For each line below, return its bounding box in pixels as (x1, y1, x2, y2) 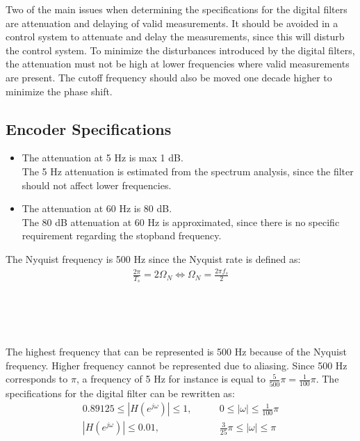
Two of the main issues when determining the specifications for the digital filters (6, 2, 347, 16)
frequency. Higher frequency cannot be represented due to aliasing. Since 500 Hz (6, 358, 347, 372)
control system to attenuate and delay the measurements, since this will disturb (6, 29, 345, 44)
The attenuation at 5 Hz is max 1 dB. (22, 150, 183, 165)
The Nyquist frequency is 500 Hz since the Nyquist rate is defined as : (6, 251, 301, 266)
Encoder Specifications (6, 118, 172, 139)
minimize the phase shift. (6, 83, 113, 98)
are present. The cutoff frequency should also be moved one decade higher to (6, 70, 332, 84)
